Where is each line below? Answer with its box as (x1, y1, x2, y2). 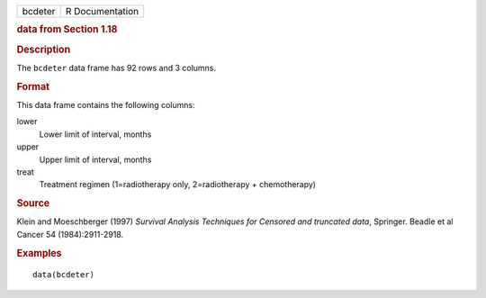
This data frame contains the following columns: (16, 99, 195, 110)
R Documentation (65, 5, 139, 17)
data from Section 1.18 (16, 23, 118, 36)
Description (16, 43, 71, 56)
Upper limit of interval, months (39, 154, 152, 165)
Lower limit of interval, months (39, 129, 152, 140)
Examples (16, 247, 62, 259)
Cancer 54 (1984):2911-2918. (16, 229, 124, 239)
